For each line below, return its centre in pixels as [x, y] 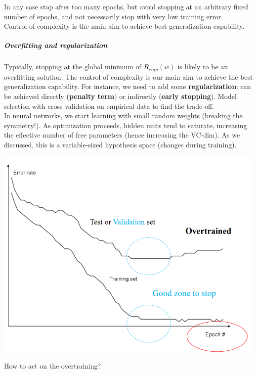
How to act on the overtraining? [53, 366]
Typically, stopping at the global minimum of [73, 67]
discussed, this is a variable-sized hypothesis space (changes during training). [120, 144]
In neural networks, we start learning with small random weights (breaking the [123, 116]
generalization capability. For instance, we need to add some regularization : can [128, 86]
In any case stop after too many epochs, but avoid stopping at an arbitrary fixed [126, 6]
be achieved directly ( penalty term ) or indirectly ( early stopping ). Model [120, 96]
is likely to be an [203, 67]
